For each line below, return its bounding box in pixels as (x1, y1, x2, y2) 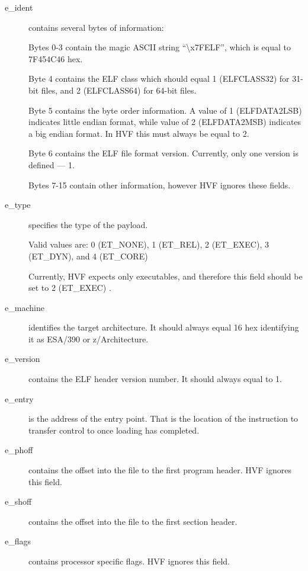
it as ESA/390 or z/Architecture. (28, 332, 149, 345)
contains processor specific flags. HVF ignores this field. (28, 555, 230, 567)
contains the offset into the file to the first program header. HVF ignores (28, 464, 292, 476)
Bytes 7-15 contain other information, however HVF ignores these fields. (28, 178, 291, 191)
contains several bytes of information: (28, 21, 164, 33)
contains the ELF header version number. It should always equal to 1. (28, 373, 283, 385)
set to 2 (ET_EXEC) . (28, 281, 111, 294)
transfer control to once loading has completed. (28, 424, 200, 436)
